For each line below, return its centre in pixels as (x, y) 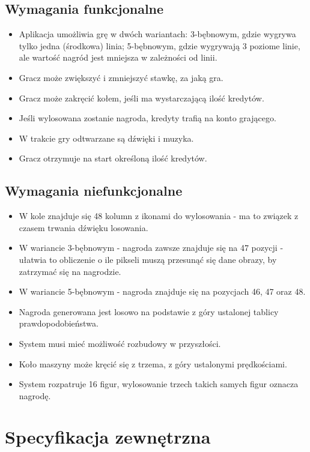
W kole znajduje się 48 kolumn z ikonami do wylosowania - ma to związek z (159, 216)
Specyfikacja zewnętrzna (108, 437)
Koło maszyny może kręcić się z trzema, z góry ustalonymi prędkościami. (153, 363)
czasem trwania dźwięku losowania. (84, 227)
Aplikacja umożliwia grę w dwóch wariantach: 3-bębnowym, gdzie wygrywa (157, 34)
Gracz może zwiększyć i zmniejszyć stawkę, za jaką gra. (121, 77)
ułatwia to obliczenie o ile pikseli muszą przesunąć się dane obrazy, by (148, 259)
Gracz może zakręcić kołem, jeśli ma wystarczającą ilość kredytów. (141, 98)
